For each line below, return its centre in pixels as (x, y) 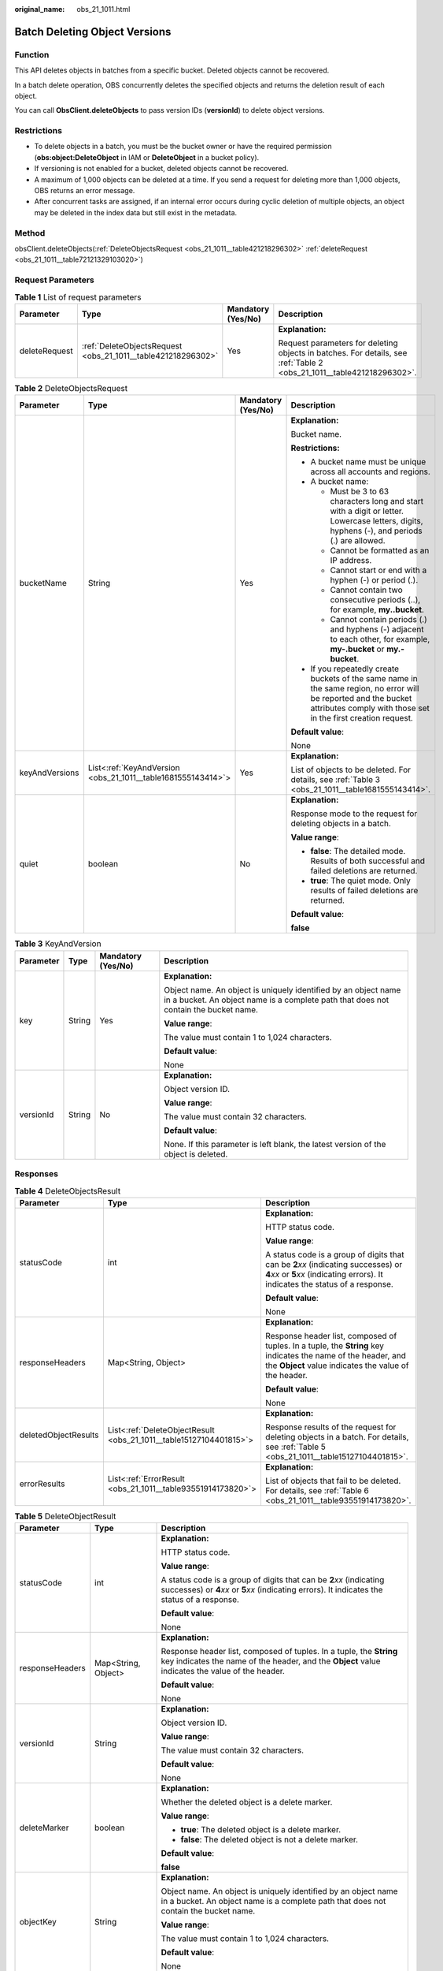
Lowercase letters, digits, (377, 521)
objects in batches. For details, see (343, 352)
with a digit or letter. (367, 511)
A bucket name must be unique (368, 462)
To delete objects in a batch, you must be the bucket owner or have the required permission (183, 147)
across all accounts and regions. (370, 471)
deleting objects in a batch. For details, (337, 1436)
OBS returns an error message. (85, 191)
